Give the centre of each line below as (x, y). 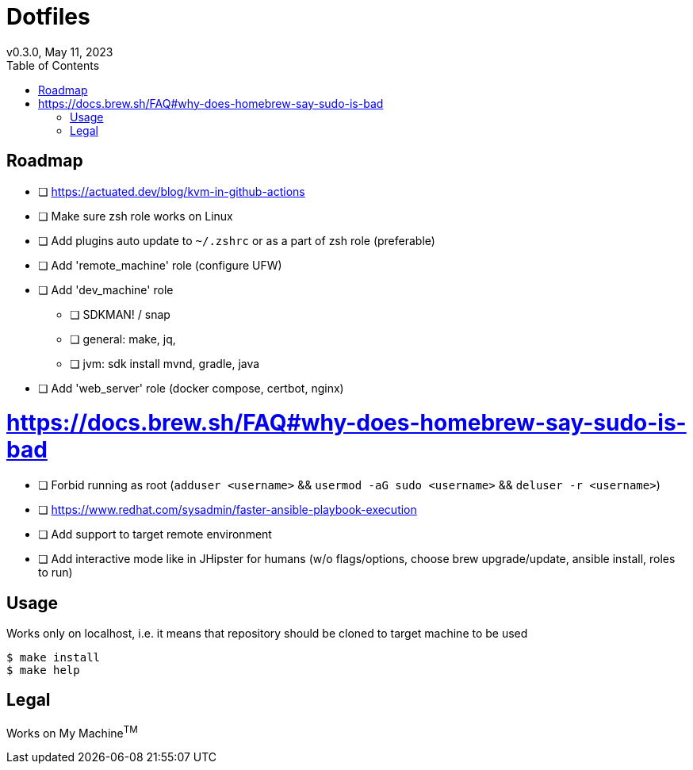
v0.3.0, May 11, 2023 (60, 52)
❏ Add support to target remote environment (155, 534)
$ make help (43, 670)
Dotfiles (48, 17)
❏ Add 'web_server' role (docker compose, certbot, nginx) (191, 388)
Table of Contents (53, 65)
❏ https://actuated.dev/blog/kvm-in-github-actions (172, 191)
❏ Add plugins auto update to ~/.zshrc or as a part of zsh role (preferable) (237, 240)
